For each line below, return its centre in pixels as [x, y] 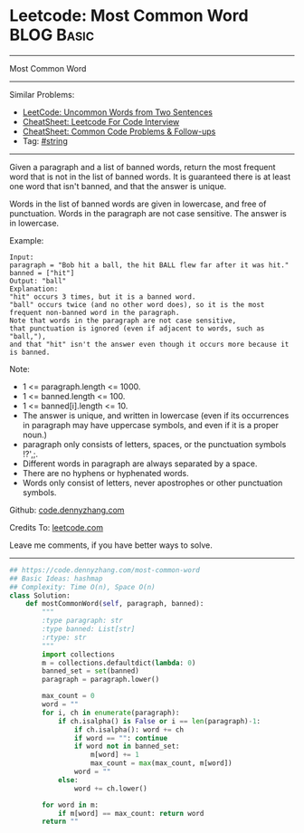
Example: [27, 240]
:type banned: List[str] [89, 629]
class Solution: [40, 595]
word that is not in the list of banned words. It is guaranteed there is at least [150, 177]
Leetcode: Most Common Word [129, 16]
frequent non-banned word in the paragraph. [95, 312]
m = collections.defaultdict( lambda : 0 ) [119, 663]
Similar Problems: [42, 94]
